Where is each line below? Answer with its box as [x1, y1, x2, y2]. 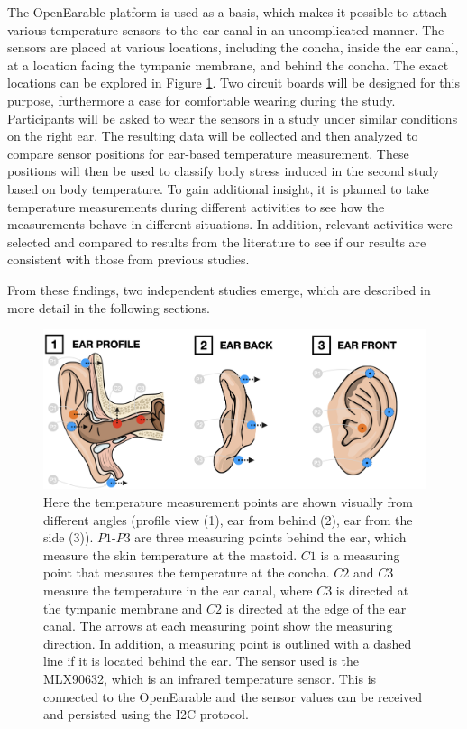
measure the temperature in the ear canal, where [43, 581, 313, 600]
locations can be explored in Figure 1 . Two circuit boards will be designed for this [7, 73, 461, 92]
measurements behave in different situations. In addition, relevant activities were [7, 215, 453, 234]
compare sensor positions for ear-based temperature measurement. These [7, 143, 409, 162]
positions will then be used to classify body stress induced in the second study [7, 161, 440, 180]
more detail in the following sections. [7, 298, 210, 317]
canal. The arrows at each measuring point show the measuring [43, 616, 393, 635]
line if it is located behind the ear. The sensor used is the [43, 651, 360, 670]
